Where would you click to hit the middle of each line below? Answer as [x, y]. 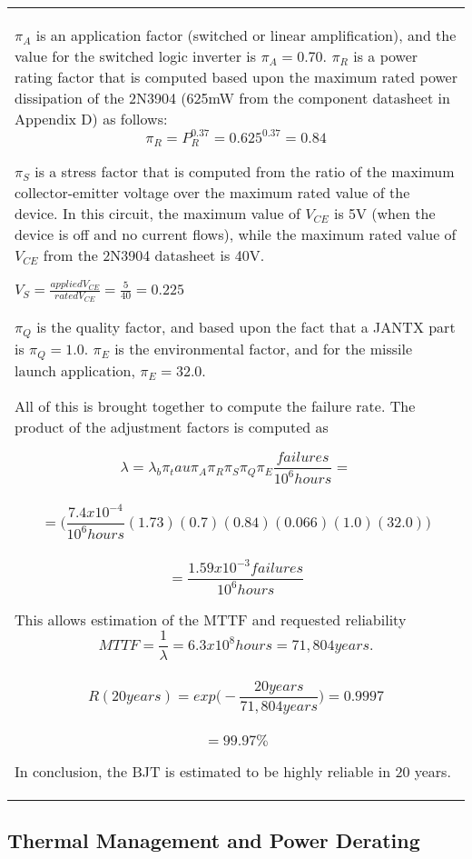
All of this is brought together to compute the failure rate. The [215, 405]
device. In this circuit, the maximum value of [157, 213]
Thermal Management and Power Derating [214, 839]
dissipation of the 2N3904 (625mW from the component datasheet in [232, 98]
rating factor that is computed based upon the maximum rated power [236, 77]
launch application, [75, 370]
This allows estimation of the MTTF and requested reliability [211, 619]
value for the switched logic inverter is [136, 56]
